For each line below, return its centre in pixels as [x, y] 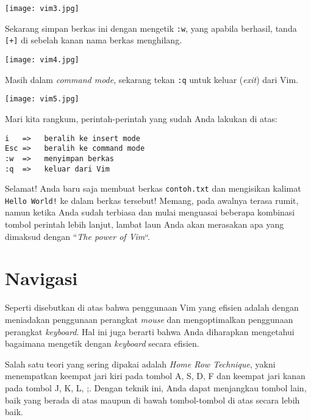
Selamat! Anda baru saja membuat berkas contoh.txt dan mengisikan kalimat [153, 188]
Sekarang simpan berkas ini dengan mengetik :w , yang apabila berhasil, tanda [151, 28]
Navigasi [41, 278]
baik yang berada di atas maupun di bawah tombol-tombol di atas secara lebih [152, 400]
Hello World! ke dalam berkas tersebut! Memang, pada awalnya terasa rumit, [152, 200]
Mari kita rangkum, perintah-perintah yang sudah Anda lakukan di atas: [141, 118]
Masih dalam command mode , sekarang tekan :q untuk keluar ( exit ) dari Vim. [152, 79]
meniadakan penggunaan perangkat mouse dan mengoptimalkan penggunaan [149, 319]
